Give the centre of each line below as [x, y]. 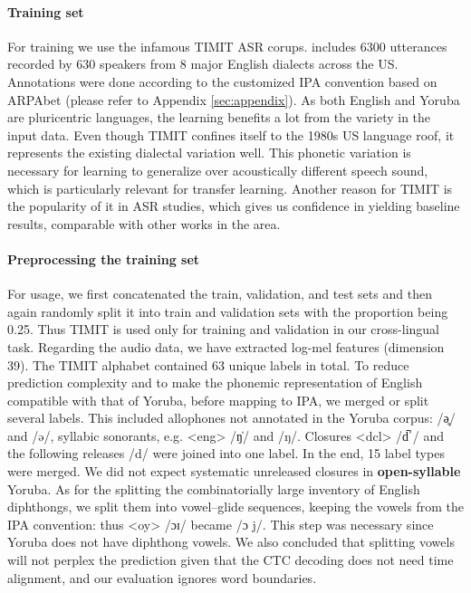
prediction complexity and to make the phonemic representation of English [215, 383]
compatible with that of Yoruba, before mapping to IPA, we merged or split [218, 400]
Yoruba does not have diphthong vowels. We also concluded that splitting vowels [231, 542]
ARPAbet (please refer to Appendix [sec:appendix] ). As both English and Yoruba [234, 99]
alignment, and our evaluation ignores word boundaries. [162, 577]
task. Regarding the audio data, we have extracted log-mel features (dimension [226, 346]
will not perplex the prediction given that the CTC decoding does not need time [231, 560]
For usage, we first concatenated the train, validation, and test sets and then [220, 294]
